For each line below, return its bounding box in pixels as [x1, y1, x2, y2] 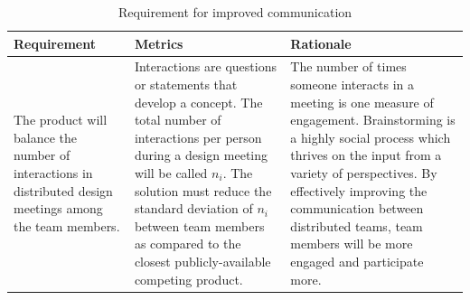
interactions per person [134, 127, 262, 146]
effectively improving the [290, 181, 428, 200]
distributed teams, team [290, 216, 423, 235]
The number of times [290, 57, 407, 76]
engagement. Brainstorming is [290, 110, 456, 129]
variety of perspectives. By [290, 164, 437, 182]
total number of [134, 110, 221, 129]
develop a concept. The [134, 92, 263, 111]
